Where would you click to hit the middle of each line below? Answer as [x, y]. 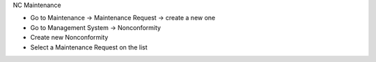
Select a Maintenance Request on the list [89, 47]
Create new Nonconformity [69, 38]
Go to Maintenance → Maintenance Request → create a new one [123, 18]
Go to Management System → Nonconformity [96, 27]
